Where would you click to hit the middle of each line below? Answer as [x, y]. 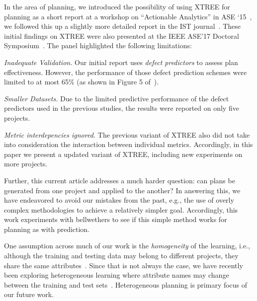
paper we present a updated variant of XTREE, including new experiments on [123, 154]
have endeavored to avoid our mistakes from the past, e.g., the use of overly [119, 200]
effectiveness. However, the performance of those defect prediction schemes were [126, 72]
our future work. [29, 294]
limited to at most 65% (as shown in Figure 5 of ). [82, 82]
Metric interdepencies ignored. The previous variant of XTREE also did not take [127, 134]
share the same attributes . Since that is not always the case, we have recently [124, 265]
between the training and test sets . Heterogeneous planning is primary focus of [126, 284]
